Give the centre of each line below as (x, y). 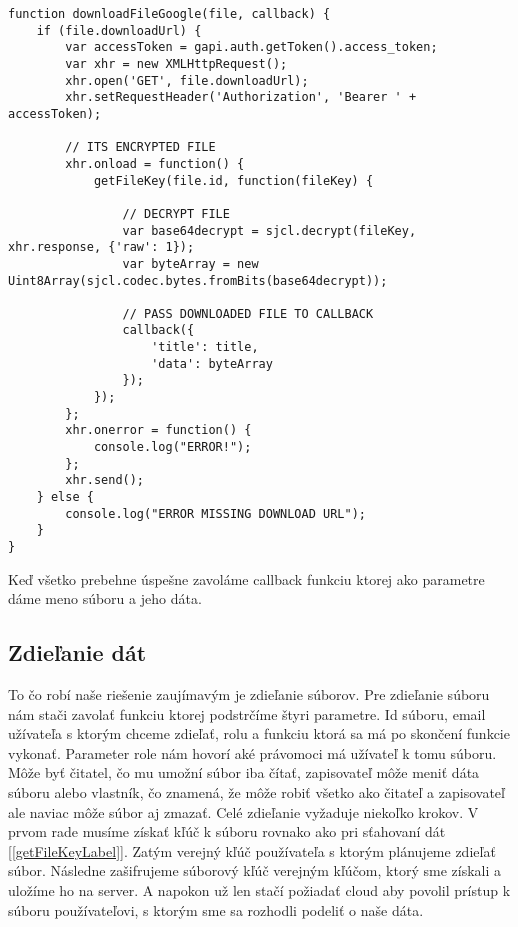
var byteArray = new (190, 263)
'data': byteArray (212, 363)
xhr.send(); (105, 480)
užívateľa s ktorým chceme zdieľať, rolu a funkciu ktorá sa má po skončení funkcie (259, 733)
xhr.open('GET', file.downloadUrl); (187, 80)
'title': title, (205, 347)
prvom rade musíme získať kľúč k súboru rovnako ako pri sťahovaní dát (227, 831)
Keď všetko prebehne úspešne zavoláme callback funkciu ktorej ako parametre (246, 578)
